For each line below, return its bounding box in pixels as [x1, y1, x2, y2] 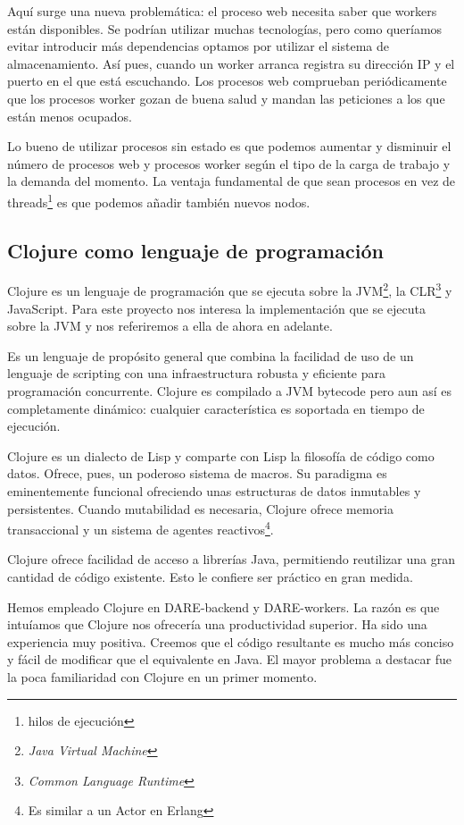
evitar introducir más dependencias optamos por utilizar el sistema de [7, 37, 389, 55]
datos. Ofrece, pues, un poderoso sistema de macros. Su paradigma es [7, 464, 387, 483]
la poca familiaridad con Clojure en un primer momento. [7, 667, 318, 686]
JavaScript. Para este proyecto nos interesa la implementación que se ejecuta [7, 299, 427, 317]
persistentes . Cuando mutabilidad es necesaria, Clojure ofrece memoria [7, 499, 394, 518]
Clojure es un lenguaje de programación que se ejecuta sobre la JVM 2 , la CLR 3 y [7, 279, 452, 300]
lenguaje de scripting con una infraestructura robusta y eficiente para [7, 364, 386, 383]
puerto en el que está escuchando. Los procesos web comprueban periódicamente [7, 72, 447, 90]
